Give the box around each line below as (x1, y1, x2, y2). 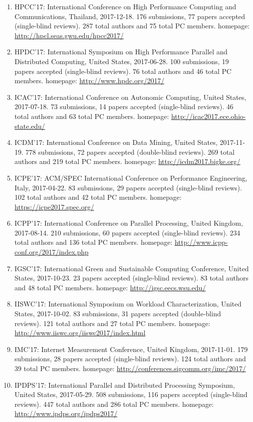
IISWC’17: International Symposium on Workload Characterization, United (14, 299, 242, 309)
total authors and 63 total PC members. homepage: (14, 111, 169, 121)
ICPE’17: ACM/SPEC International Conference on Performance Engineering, (14, 172, 248, 183)
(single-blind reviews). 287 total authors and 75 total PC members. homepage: (14, 21, 250, 31)
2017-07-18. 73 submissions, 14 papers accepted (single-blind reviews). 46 (14, 101, 233, 112)
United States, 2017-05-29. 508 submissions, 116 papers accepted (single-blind (14, 389, 248, 399)
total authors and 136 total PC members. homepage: (14, 237, 173, 247)
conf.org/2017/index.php (14, 247, 89, 257)
